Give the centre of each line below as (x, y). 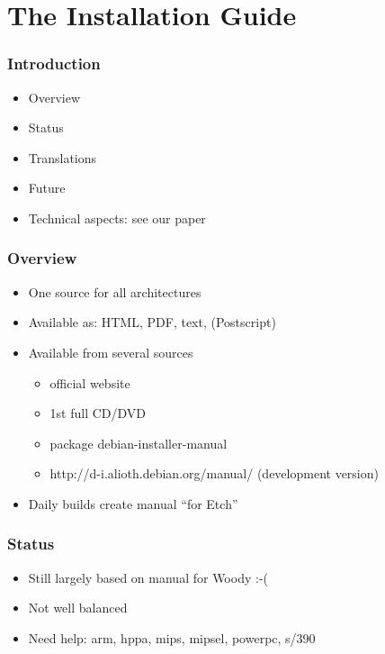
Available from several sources (111, 352)
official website (90, 382)
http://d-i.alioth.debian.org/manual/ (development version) (214, 473)
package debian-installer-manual (139, 443)
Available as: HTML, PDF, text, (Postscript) (152, 322)
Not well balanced (78, 608)
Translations (63, 157)
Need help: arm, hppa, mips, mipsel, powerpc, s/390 (172, 637)
